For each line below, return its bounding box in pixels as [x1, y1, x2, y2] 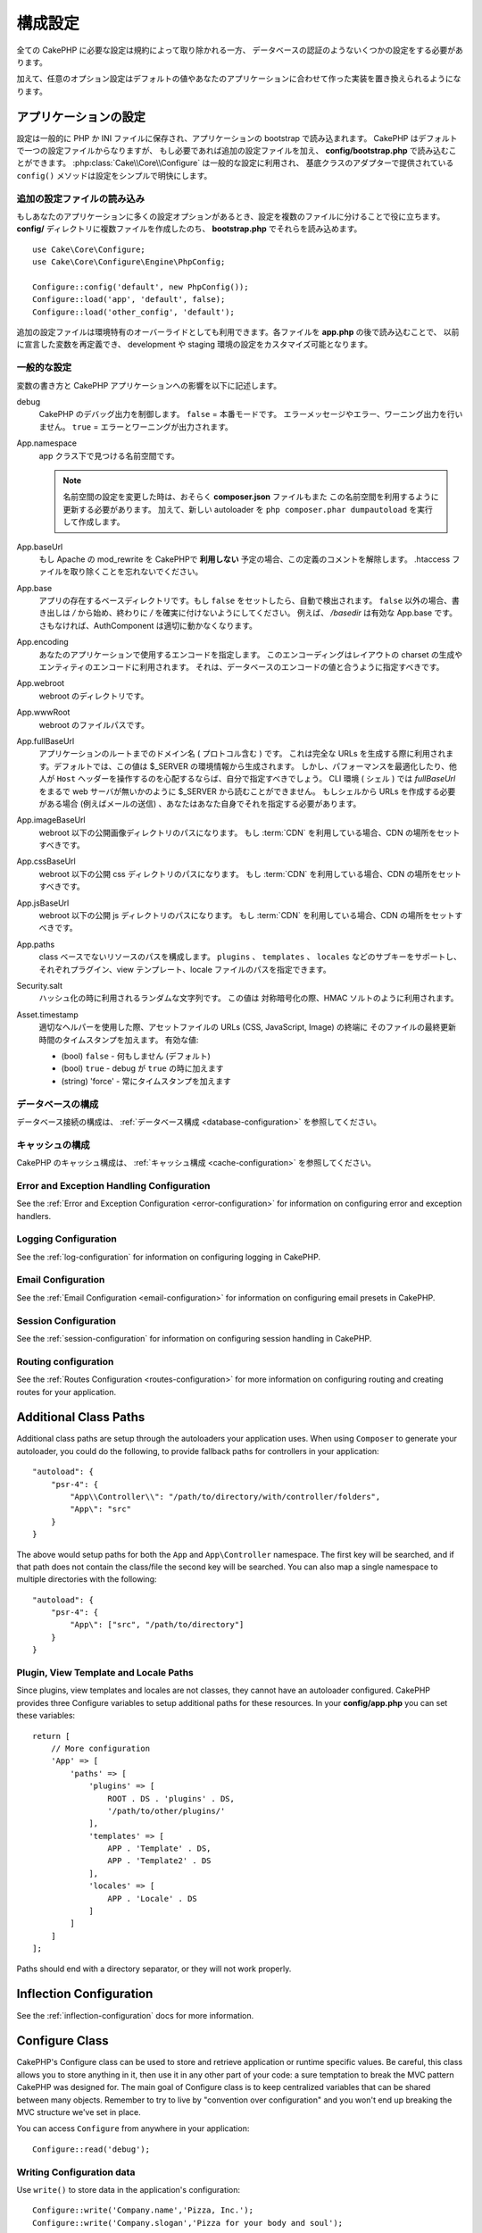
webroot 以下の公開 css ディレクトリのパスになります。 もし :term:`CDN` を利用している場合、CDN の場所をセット [38, 868, 462, 879]
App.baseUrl [16, 541, 63, 552]
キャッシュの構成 [16, 1139, 90, 1151]
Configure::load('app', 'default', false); [32, 295, 226, 305]
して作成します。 [62, 516, 125, 527]
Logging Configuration [16, 1233, 118, 1245]
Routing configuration [16, 1355, 114, 1367]
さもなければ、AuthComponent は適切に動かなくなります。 [38, 620, 258, 631]
